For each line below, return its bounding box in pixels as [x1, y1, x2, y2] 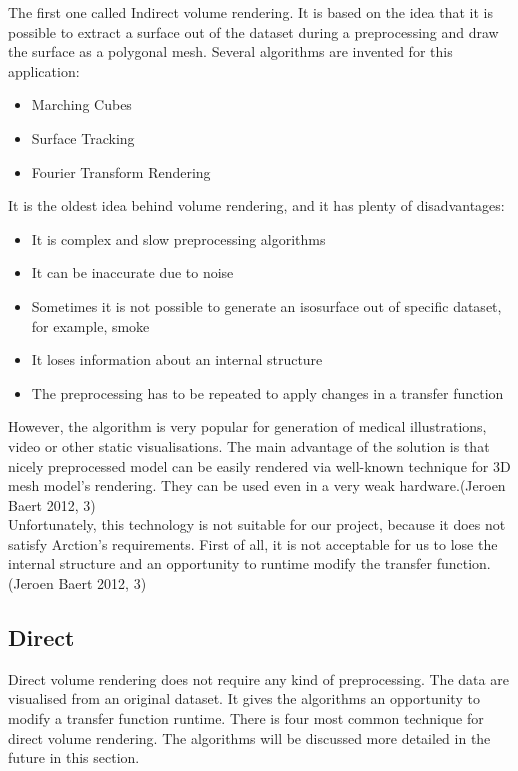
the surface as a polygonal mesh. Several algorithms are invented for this [8, 41, 453, 62]
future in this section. [8, 747, 140, 768]
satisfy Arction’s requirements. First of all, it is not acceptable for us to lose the [8, 533, 498, 554]
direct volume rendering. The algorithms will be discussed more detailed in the [8, 727, 491, 748]
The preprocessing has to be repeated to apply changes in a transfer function [31, 382, 504, 403]
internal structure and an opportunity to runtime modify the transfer [8, 553, 433, 574]
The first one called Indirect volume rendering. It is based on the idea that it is [8, 2, 494, 22]
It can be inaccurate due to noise [31, 262, 234, 283]
